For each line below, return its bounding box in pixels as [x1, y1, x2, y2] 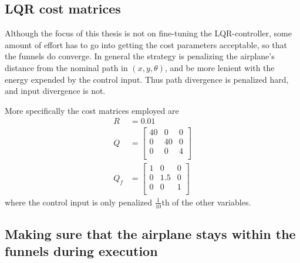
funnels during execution [5, 242, 158, 260]
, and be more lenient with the [164, 61, 275, 73]
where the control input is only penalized [5, 195, 153, 208]
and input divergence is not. [5, 85, 106, 97]
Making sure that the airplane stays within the [5, 224, 296, 242]
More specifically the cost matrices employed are [5, 104, 179, 116]
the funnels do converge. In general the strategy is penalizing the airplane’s [5, 50, 275, 62]
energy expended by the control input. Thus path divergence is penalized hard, [5, 73, 289, 85]
